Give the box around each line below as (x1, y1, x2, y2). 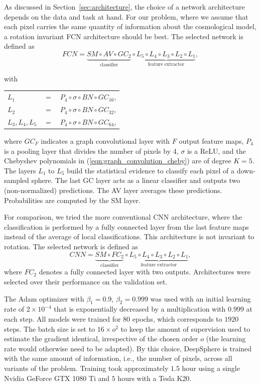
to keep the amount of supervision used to (120, 323, 250, 334)
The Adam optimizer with (4, 293, 84, 304)
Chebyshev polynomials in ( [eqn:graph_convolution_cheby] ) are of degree (4, 155, 231, 166)
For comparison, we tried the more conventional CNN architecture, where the (4, 212, 242, 222)
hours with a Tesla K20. (117, 372, 192, 383)
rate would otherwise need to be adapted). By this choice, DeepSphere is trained (4, 343, 252, 353)
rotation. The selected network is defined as (4, 241, 138, 251)
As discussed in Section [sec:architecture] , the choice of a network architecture (4, 2, 245, 12)
